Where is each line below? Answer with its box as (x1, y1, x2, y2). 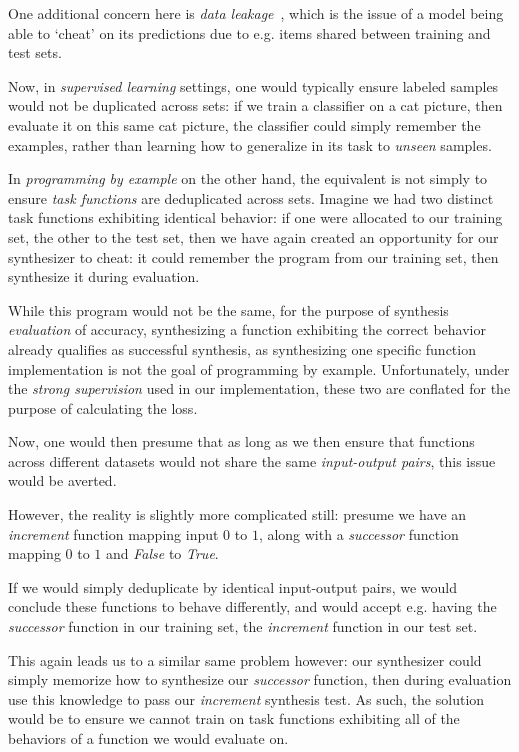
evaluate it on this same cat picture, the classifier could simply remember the (8, 114, 481, 135)
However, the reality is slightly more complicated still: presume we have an (8, 504, 467, 525)
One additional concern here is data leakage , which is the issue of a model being (8, 3, 504, 23)
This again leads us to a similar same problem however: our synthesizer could (8, 649, 482, 670)
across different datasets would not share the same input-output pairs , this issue (8, 450, 496, 471)
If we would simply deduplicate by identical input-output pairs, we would (8, 576, 458, 597)
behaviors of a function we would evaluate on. (8, 728, 289, 748)
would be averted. (8, 470, 117, 491)
